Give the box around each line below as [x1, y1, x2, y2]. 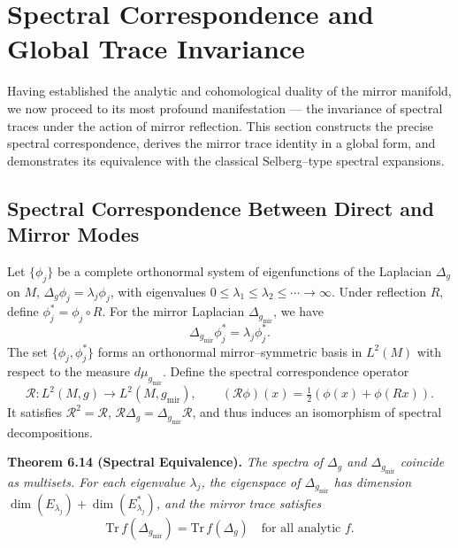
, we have [273, 302, 324, 320]
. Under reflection [331, 282, 426, 300]
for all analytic [261, 521, 341, 535]
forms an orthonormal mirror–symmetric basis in [97, 342, 363, 360]
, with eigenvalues [110, 282, 206, 300]
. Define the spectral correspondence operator [163, 362, 409, 381]
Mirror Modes [7, 220, 140, 248]
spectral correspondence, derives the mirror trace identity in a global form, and [7, 134, 436, 152]
